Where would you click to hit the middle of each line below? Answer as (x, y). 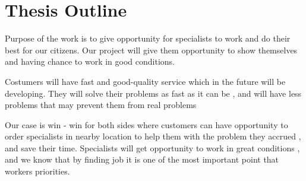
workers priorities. (37, 171)
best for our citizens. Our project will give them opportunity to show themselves (151, 50)
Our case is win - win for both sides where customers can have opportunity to (146, 124)
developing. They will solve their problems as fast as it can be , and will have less (153, 93)
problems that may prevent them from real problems (101, 105)
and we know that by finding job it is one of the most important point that (142, 159)
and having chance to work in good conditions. (90, 61)
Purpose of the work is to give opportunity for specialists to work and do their (148, 38)
